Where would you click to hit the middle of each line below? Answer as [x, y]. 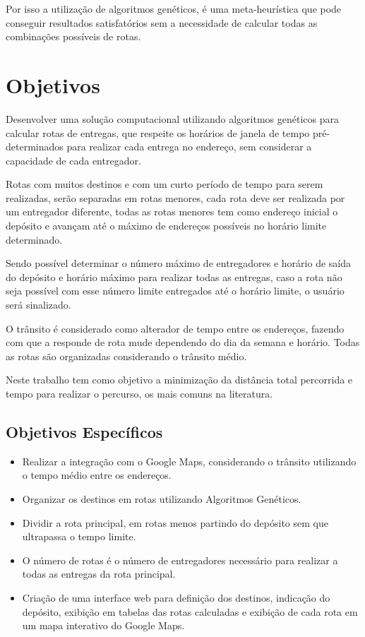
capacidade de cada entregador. [73, 160]
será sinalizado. [38, 305]
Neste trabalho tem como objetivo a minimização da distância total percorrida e [179, 380]
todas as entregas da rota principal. [99, 574]
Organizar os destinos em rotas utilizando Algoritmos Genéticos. [162, 498]
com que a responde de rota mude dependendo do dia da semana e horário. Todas [183, 342]
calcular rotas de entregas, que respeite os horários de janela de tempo [158, 132]
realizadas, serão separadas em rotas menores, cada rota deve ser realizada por [175, 197]
